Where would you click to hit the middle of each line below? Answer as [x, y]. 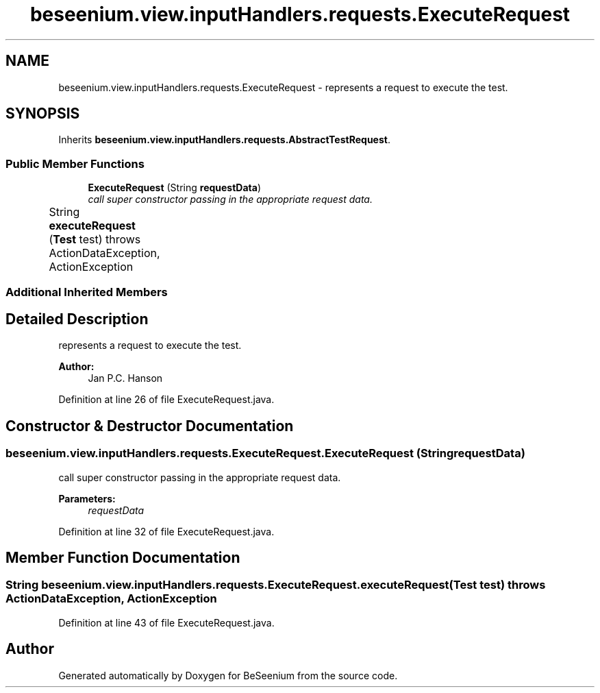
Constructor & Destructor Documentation [150, 426]
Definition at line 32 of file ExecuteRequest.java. [166, 531]
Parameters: [87, 498]
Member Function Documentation [123, 558]
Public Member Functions [75, 163]
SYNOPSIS [43, 114]
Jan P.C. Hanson [125, 378]
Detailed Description [77, 319]
